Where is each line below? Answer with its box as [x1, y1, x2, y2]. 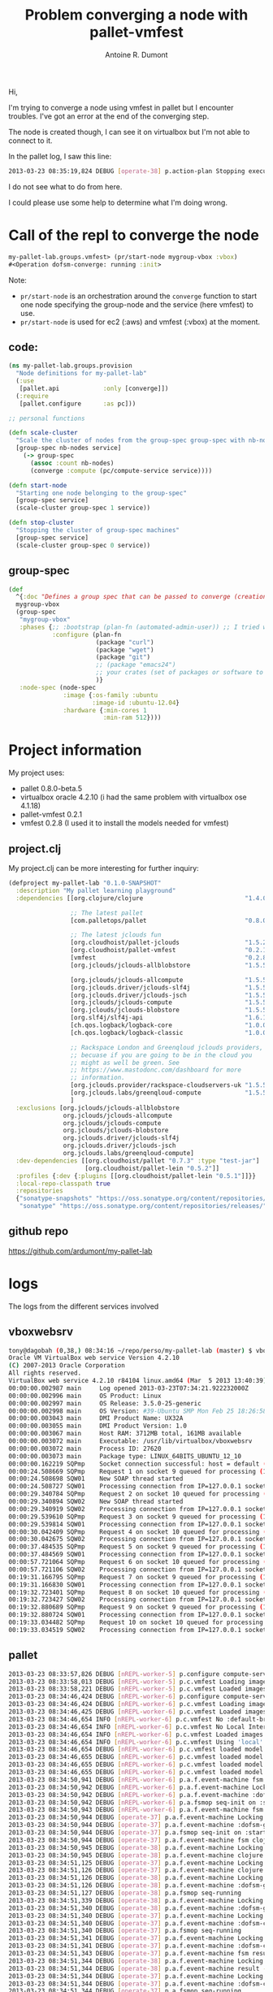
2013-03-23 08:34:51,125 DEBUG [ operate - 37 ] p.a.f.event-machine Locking [8, 1859, 264, 1867]
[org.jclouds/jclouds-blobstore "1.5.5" [70, 1006, 271, 1015]
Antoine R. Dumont [105, 50, 168, 59]
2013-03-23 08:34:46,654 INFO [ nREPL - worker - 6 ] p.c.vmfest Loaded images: [8, 1730, 267, 1739]
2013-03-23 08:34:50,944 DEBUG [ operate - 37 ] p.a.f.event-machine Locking [8, 1813, 264, 1821]
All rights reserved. [8, 1369, 82, 1378]
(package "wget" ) [95, 646, 154, 654]
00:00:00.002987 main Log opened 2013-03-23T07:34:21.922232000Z [8, 1384, 249, 1392]
